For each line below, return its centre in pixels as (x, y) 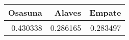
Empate (105, 12)
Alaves (68, 12)
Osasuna (25, 12)
